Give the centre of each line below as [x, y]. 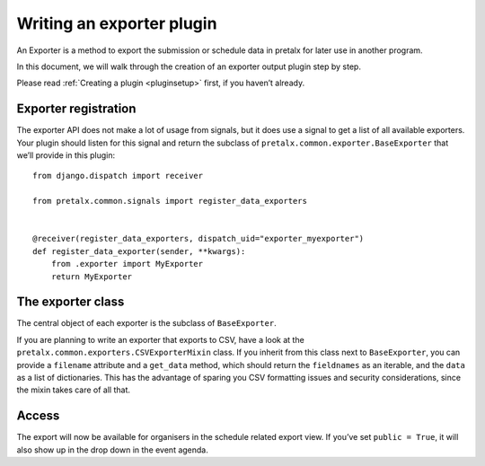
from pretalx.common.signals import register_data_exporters [170, 201]
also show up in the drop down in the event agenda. [112, 450]
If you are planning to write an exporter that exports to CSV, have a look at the [160, 339]
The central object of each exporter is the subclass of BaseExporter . [147, 323]
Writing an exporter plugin [117, 23]
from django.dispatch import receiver [118, 176]
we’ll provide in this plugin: [66, 155]
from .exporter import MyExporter [127, 264]
